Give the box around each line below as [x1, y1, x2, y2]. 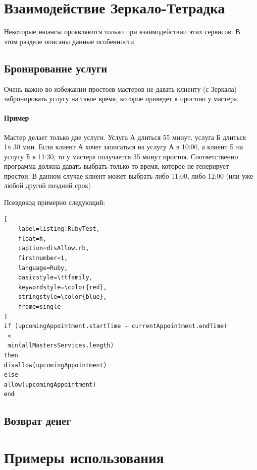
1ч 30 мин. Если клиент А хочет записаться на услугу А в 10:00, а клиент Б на [4, 141, 243, 152]
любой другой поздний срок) [4, 180, 91, 191]
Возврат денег [4, 413, 71, 428]
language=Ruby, [18, 264, 68, 271]
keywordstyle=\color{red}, [18, 283, 107, 291]
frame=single [18, 303, 61, 310]
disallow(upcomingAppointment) [4, 361, 107, 369]
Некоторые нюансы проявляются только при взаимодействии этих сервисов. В [4, 26, 240, 37]
